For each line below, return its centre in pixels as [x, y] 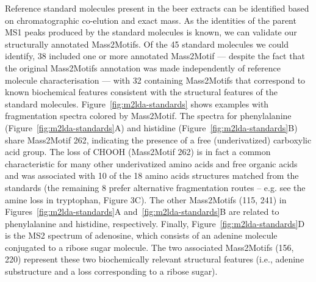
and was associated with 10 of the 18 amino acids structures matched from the [152, 175]
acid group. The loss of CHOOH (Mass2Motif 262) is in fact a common [138, 152]
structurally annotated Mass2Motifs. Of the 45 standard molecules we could [147, 44]
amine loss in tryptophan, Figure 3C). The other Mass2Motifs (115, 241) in [146, 199]
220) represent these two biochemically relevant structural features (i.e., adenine [155, 259]
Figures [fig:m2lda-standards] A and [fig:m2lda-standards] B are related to [142, 211]
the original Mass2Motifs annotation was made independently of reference [143, 67]
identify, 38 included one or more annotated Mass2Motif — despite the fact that [155, 56]
